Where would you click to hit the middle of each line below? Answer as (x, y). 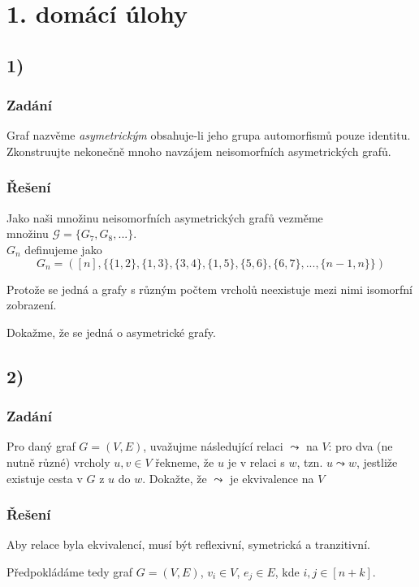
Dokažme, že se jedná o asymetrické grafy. (111, 332)
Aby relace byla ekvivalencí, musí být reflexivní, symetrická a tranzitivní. (188, 544)
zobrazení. (32, 305)
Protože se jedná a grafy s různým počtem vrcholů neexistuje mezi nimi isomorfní (210, 289)
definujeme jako (63, 249)
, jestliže (377, 462)
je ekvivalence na (272, 478)
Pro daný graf (41, 446)
